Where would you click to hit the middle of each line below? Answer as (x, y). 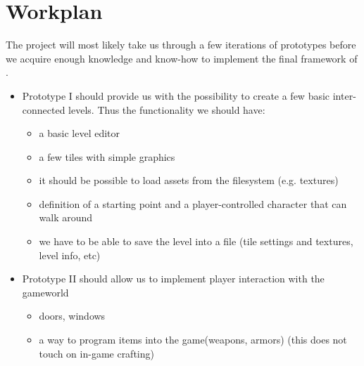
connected (44, 109)
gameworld (45, 292)
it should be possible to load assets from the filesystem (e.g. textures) (189, 180)
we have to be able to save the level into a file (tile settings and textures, (196, 241)
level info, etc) (70, 255)
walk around (66, 217)
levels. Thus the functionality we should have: (167, 109)
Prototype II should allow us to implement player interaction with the (173, 279)
